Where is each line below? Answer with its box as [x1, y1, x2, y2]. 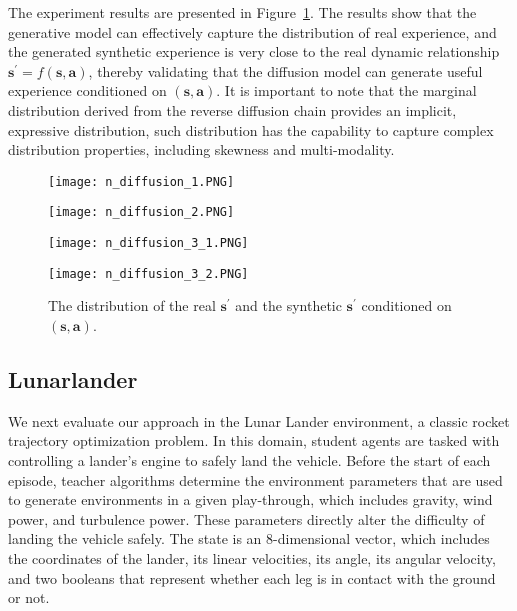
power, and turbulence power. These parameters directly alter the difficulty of [8, 508, 485, 529]
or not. [8, 587, 50, 608]
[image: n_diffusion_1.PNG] [48, 174, 235, 189]
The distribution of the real [48, 295, 216, 316]
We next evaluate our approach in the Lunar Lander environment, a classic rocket [8, 410, 510, 431]
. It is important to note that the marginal [216, 80, 477, 101]
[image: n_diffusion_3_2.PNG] [48, 266, 249, 281]
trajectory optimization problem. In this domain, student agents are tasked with [8, 430, 500, 451]
